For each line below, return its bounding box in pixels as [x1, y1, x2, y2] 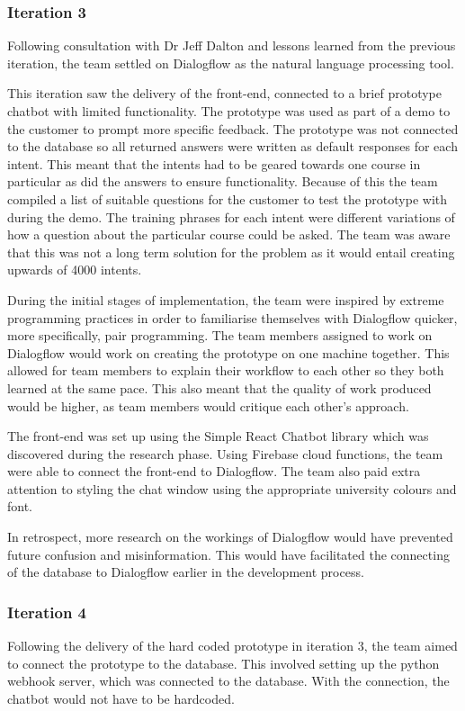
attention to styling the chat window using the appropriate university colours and [7, 479, 457, 498]
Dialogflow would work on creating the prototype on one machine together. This [7, 343, 450, 362]
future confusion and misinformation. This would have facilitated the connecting [7, 544, 450, 563]
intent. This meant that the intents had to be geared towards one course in [7, 154, 421, 173]
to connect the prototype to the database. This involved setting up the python [7, 653, 440, 672]
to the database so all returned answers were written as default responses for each [7, 137, 458, 156]
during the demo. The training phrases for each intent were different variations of [7, 207, 455, 226]
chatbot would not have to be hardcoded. [7, 688, 235, 707]
